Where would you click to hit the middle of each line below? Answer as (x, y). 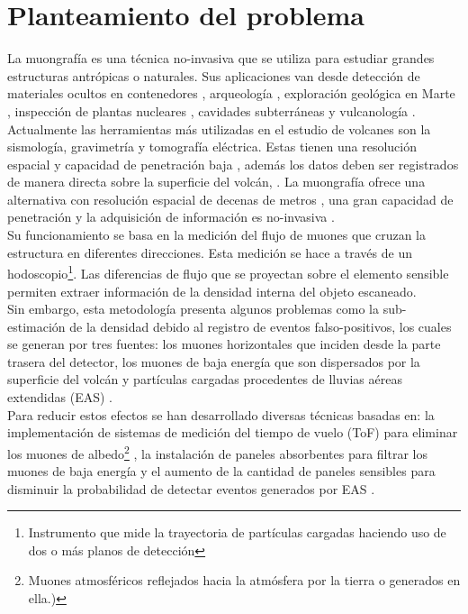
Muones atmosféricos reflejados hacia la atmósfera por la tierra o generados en (244, 580)
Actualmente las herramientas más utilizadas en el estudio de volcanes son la (219, 128)
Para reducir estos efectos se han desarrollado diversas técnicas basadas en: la (221, 414)
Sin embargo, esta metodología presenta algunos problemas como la (193, 309)
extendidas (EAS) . (60, 397)
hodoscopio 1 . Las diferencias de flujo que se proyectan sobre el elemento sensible (228, 272)
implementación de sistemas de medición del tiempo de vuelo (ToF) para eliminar (233, 432)
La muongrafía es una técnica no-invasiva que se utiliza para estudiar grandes (221, 58)
